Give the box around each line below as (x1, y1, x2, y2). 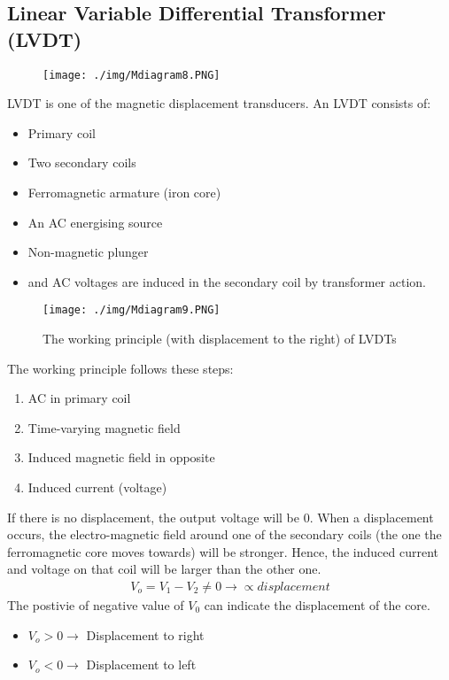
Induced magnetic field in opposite (27, 448, 215, 467)
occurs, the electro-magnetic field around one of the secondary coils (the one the (7, 525, 442, 544)
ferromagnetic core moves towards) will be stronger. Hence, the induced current (7, 542, 439, 560)
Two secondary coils (27, 153, 136, 172)
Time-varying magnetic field (27, 418, 181, 437)
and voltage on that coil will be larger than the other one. (7, 560, 321, 578)
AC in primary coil (27, 389, 131, 407)
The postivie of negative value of (7, 596, 184, 614)
